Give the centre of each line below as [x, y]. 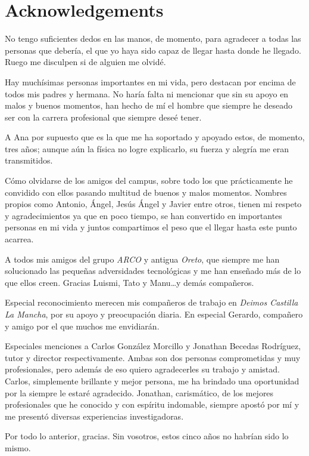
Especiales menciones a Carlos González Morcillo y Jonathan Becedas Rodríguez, [153, 346]
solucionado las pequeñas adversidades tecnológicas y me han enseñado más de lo [153, 271]
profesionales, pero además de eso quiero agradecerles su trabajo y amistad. [142, 369]
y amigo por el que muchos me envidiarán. [82, 326]
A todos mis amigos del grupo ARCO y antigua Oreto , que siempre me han [142, 259]
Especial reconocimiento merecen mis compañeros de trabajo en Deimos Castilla [152, 302]
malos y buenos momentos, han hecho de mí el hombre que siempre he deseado [149, 105]
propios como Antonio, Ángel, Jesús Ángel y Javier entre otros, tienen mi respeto [153, 204]
